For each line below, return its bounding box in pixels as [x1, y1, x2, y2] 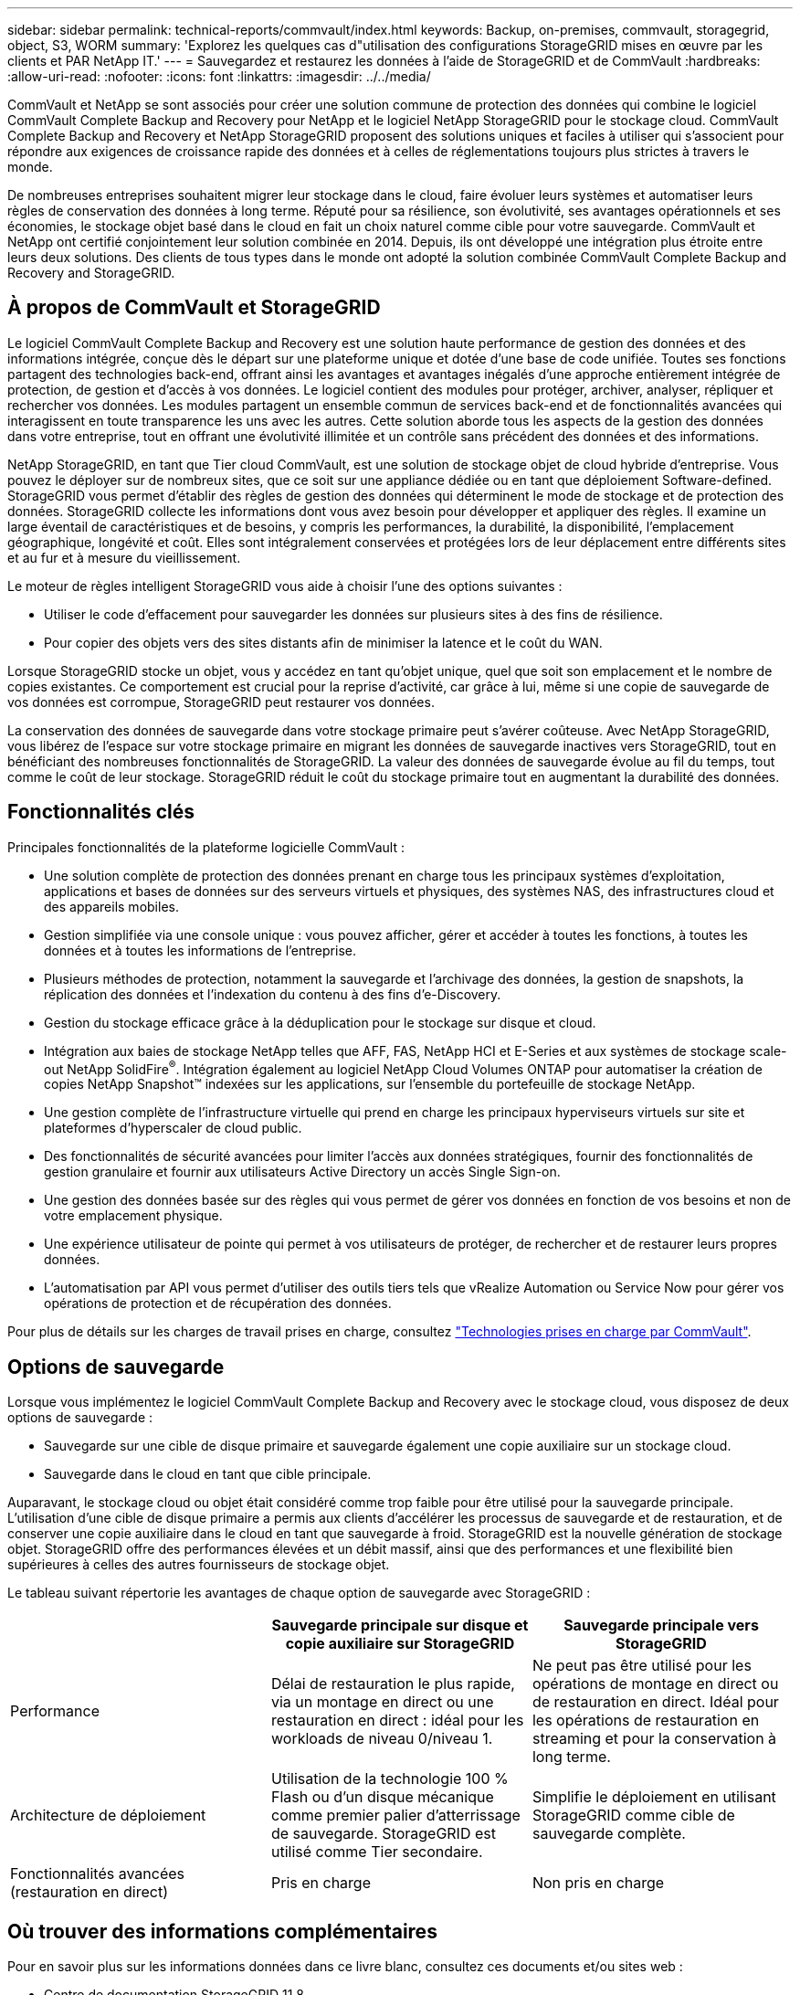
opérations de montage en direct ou [532, 1674, 779, 1694]
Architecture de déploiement [10, 1806, 206, 1825]
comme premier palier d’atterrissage [270, 1806, 521, 1825]
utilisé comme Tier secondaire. [270, 1842, 483, 1862]
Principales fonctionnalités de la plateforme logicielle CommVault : [7, 839, 405, 855]
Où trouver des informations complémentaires [7, 1919, 437, 1943]
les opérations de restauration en [532, 1711, 760, 1730]
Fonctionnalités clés [7, 800, 195, 824]
